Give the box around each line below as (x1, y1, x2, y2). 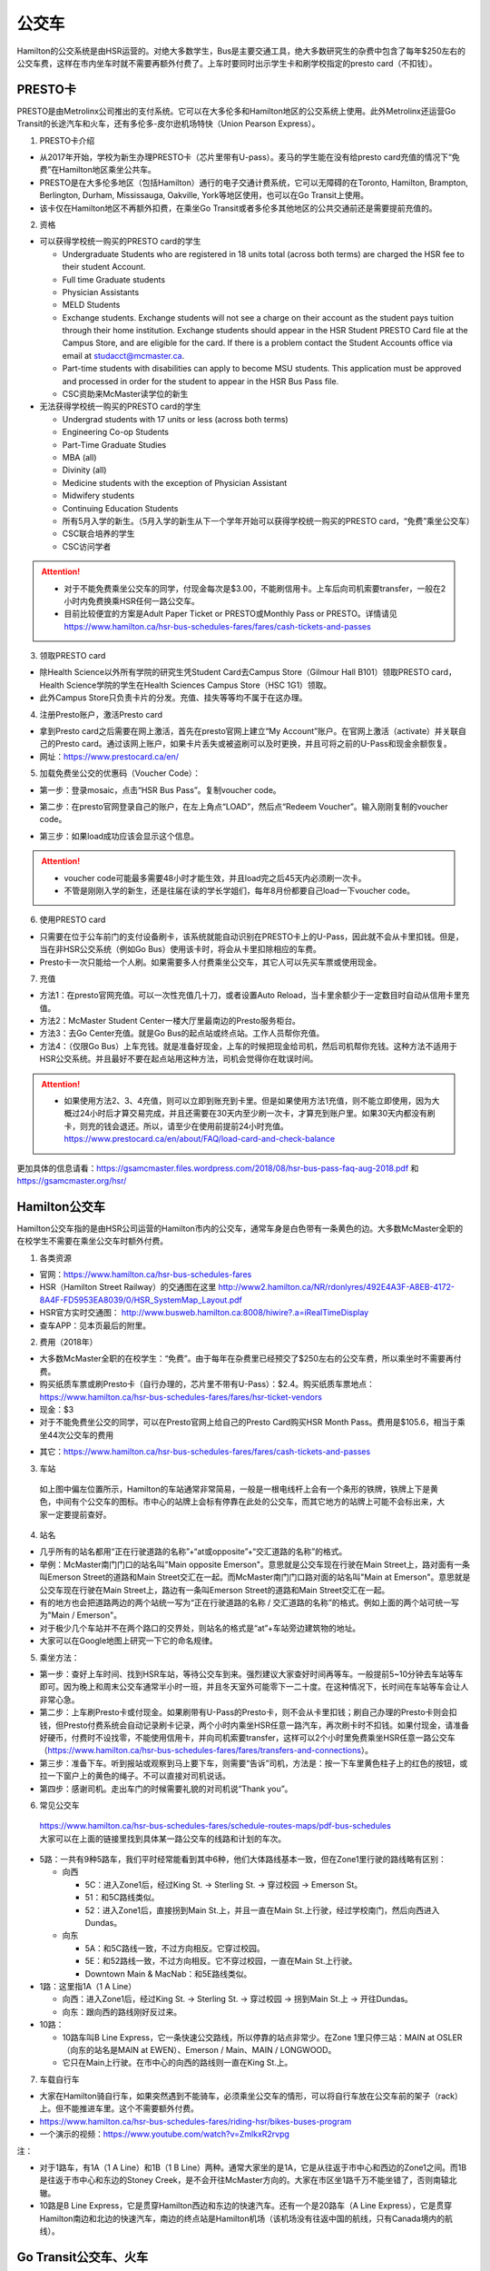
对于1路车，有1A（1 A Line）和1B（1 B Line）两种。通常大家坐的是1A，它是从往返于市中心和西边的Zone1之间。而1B (39, 2162, 467, 2173)
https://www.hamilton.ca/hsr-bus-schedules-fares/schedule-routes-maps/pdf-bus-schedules (39, 1820, 392, 1831)
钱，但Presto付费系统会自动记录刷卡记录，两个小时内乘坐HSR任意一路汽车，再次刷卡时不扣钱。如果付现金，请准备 (39, 1720, 469, 1731)
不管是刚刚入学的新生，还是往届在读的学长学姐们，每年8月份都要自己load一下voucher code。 (64, 885, 416, 896)
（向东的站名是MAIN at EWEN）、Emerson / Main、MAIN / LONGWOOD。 (62, 2044, 337, 2055)
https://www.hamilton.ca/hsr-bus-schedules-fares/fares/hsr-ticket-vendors (39, 1391, 322, 1403)
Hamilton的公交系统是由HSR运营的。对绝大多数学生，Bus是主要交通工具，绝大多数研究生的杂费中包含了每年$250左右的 (16, 45, 466, 56)
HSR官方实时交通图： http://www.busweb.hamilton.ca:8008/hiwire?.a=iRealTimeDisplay (39, 1307, 369, 1318)
